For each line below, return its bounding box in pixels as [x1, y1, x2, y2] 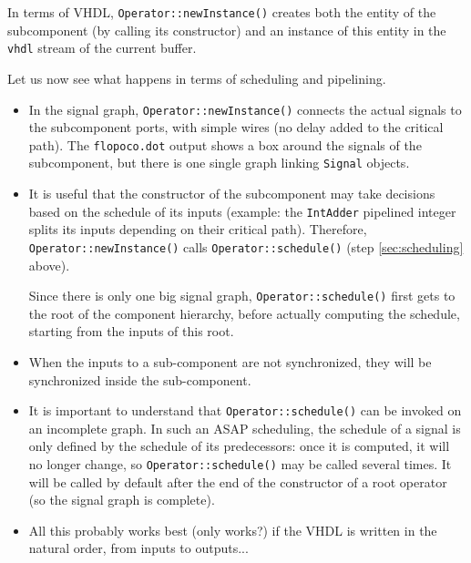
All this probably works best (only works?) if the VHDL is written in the [28, 520, 437, 539]
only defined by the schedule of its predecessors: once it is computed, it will [28, 436, 450, 456]
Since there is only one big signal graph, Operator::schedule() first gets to [28, 286, 456, 305]
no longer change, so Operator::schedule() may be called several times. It [28, 455, 452, 474]
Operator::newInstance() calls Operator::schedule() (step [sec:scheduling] [28, 237, 464, 256]
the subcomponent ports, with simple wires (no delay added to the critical [28, 118, 444, 137]
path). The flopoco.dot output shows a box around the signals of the [28, 135, 422, 154]
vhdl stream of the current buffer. [7, 38, 197, 57]
